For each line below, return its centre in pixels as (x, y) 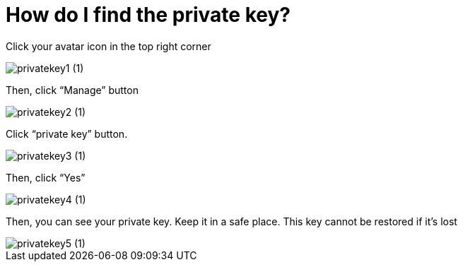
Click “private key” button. (67, 133)
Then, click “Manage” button (72, 90)
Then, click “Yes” (46, 177)
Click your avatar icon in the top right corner (109, 46)
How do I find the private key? (148, 15)
